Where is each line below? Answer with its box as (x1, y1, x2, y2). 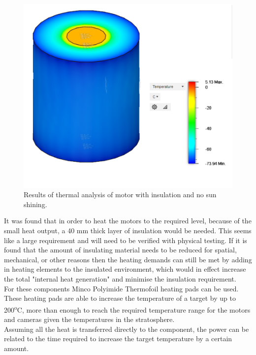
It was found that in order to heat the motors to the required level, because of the (4, 215, 252, 226)
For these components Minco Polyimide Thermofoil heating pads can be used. (4, 283, 239, 293)
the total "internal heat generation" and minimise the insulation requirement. (4, 274, 236, 284)
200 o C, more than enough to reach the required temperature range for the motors (4, 303, 251, 315)
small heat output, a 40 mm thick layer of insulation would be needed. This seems (4, 225, 252, 236)
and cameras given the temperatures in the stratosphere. (4, 314, 175, 324)
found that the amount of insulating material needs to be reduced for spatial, (4, 245, 237, 255)
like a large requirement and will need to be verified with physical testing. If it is (4, 235, 247, 245)
